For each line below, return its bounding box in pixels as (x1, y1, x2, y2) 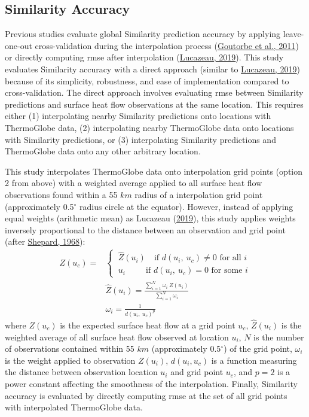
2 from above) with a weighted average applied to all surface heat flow (5, 176, 262, 189)
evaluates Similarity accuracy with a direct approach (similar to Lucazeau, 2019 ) (5, 62, 301, 75)
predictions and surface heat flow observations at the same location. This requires (5, 98, 304, 110)
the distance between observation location (5, 366, 158, 378)
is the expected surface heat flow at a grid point (60, 319, 235, 331)
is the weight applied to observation (5, 354, 136, 366)
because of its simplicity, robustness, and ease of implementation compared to (5, 74, 289, 87)
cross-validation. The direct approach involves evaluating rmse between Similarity (5, 86, 304, 99)
